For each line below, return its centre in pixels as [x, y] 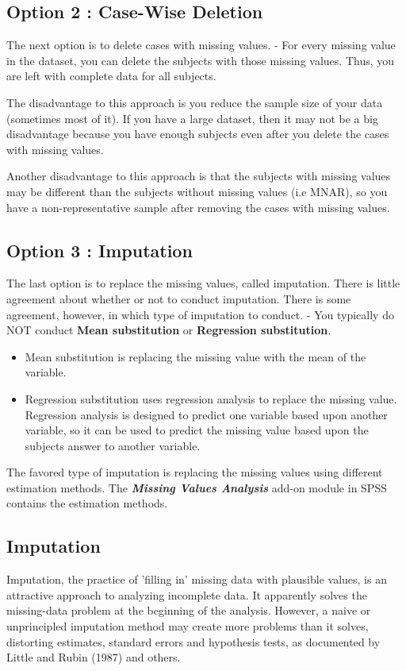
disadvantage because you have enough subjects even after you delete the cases [198, 134]
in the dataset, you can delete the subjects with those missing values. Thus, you [201, 60]
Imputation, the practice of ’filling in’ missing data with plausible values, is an [197, 579]
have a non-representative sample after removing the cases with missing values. [198, 207]
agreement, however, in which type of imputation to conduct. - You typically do [200, 314]
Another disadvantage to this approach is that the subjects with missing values [199, 176]
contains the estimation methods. [87, 503]
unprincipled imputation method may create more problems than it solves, [188, 626]
